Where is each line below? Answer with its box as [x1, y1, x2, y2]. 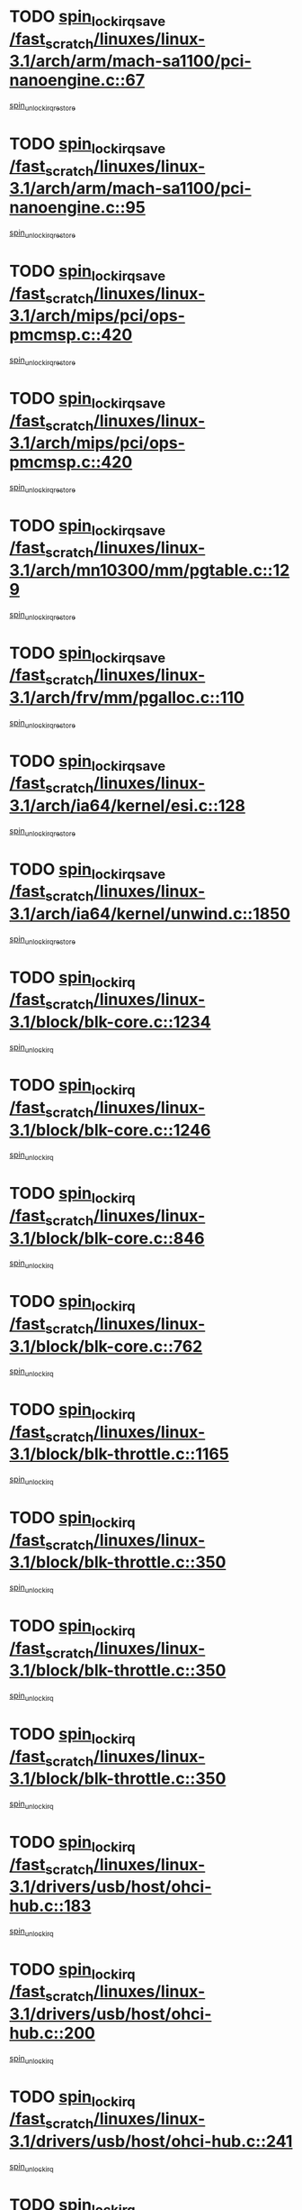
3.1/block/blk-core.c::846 [9, 1228, 205, 1248]
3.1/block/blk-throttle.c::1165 [9, 1444, 229, 1465]
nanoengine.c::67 [9, 70, 146, 91]
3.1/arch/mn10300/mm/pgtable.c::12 [9, 561, 290, 580]
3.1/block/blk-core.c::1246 [9, 1119, 211, 1140]
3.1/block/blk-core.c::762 [9, 1336, 203, 1356]
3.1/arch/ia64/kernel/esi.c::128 [9, 795, 245, 816]
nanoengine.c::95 [9, 197, 146, 218]
